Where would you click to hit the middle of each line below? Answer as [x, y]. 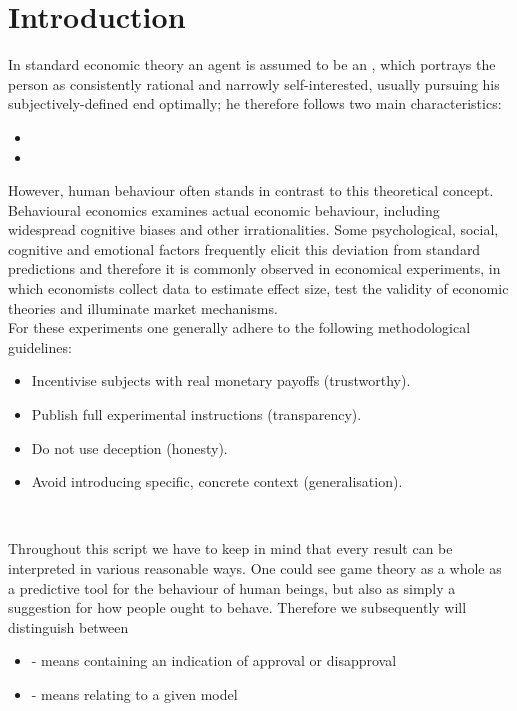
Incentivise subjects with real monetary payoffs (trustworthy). [221, 380]
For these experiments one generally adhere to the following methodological [239, 327]
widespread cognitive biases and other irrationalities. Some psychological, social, [253, 229]
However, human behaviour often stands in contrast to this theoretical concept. [251, 190]
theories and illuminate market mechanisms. [143, 307]
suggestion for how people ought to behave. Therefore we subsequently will [237, 607]
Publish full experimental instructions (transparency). [196, 414]
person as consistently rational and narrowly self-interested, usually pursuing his [254, 83]
